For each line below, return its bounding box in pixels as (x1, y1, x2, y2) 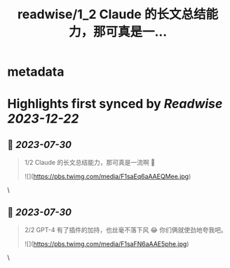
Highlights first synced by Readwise (7, 96, 223, 112)
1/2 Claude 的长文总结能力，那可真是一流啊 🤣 (24, 159, 156, 167)
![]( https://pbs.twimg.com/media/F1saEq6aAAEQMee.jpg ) (24, 173, 191, 181)
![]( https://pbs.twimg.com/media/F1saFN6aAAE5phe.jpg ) (24, 240, 189, 248)
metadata (7, 64, 65, 80)
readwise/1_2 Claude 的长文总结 (17, 6, 206, 22)
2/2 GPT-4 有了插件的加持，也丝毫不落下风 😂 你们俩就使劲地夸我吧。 (24, 226, 227, 234)
